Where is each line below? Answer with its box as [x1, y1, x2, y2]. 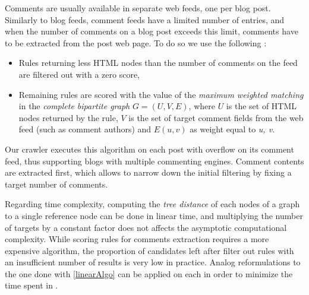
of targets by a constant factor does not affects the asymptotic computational [5, 221, 287, 233]
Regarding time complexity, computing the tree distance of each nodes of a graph [5, 198, 300, 210]
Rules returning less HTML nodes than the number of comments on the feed [18, 56, 298, 69]
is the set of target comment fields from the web [128, 111, 304, 123]
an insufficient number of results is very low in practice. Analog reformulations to [5, 256, 301, 268]
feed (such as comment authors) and [18, 123, 152, 135]
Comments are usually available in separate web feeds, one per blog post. [5, 2, 271, 14]
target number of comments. [5, 177, 108, 190]
